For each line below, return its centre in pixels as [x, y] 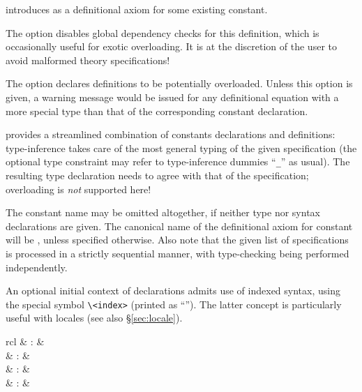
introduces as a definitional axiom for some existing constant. [137, 9]
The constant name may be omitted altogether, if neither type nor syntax [163, 212]
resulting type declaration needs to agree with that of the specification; [157, 175]
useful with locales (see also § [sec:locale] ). [94, 318]
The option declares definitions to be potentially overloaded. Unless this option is [179, 83]
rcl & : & [25, 341]
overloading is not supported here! [78, 189]
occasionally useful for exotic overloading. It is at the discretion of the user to [171, 46]
